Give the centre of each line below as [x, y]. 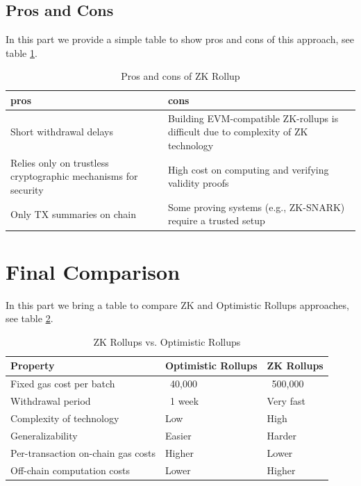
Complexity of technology [65, 418]
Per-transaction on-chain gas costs [83, 452]
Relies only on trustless [60, 162]
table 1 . [22, 52]
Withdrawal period [51, 401]
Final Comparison [93, 271]
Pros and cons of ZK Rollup [180, 76]
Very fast [286, 401]
